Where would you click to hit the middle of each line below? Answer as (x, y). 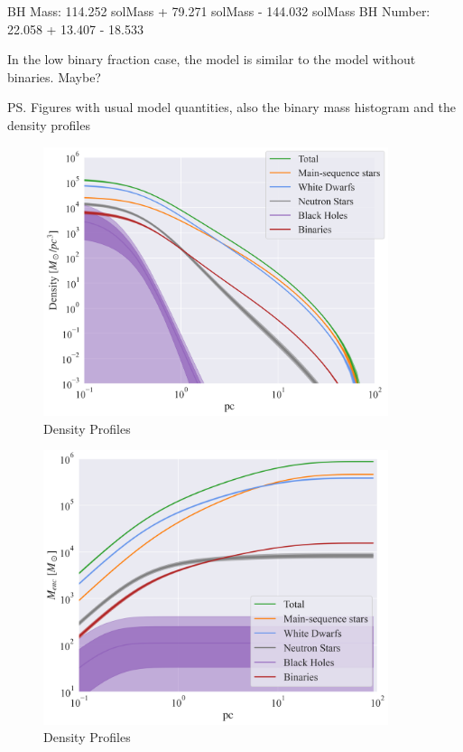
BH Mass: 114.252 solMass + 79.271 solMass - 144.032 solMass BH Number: (219, 11)
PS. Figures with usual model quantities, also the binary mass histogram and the (231, 107)
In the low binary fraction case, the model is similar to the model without (212, 59)
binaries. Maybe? (54, 76)
